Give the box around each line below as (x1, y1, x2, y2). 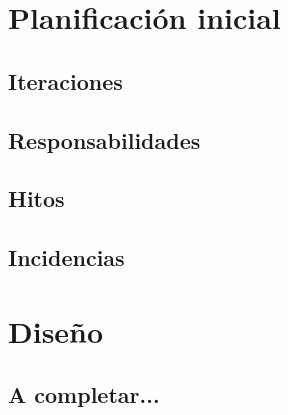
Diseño (8, 310, 104, 351)
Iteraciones (8, 65, 123, 96)
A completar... (8, 379, 160, 410)
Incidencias (8, 242, 125, 273)
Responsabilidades (8, 124, 201, 155)
